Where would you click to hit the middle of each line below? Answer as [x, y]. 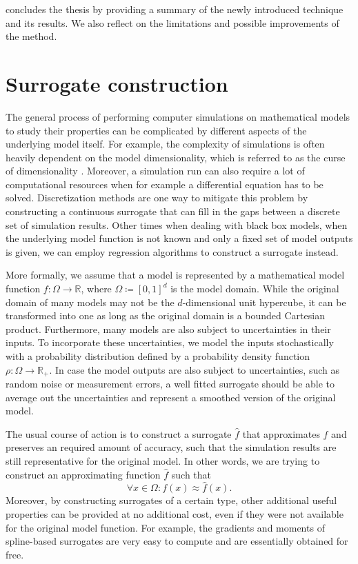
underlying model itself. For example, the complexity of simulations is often [165, 144]
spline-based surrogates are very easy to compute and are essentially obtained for [177, 541]
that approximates [281, 433]
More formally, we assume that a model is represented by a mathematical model [175, 275]
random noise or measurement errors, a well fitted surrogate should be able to [170, 384]
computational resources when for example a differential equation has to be [165, 184]
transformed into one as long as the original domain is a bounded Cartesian [165, 315]
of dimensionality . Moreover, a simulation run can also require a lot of [155, 171]
